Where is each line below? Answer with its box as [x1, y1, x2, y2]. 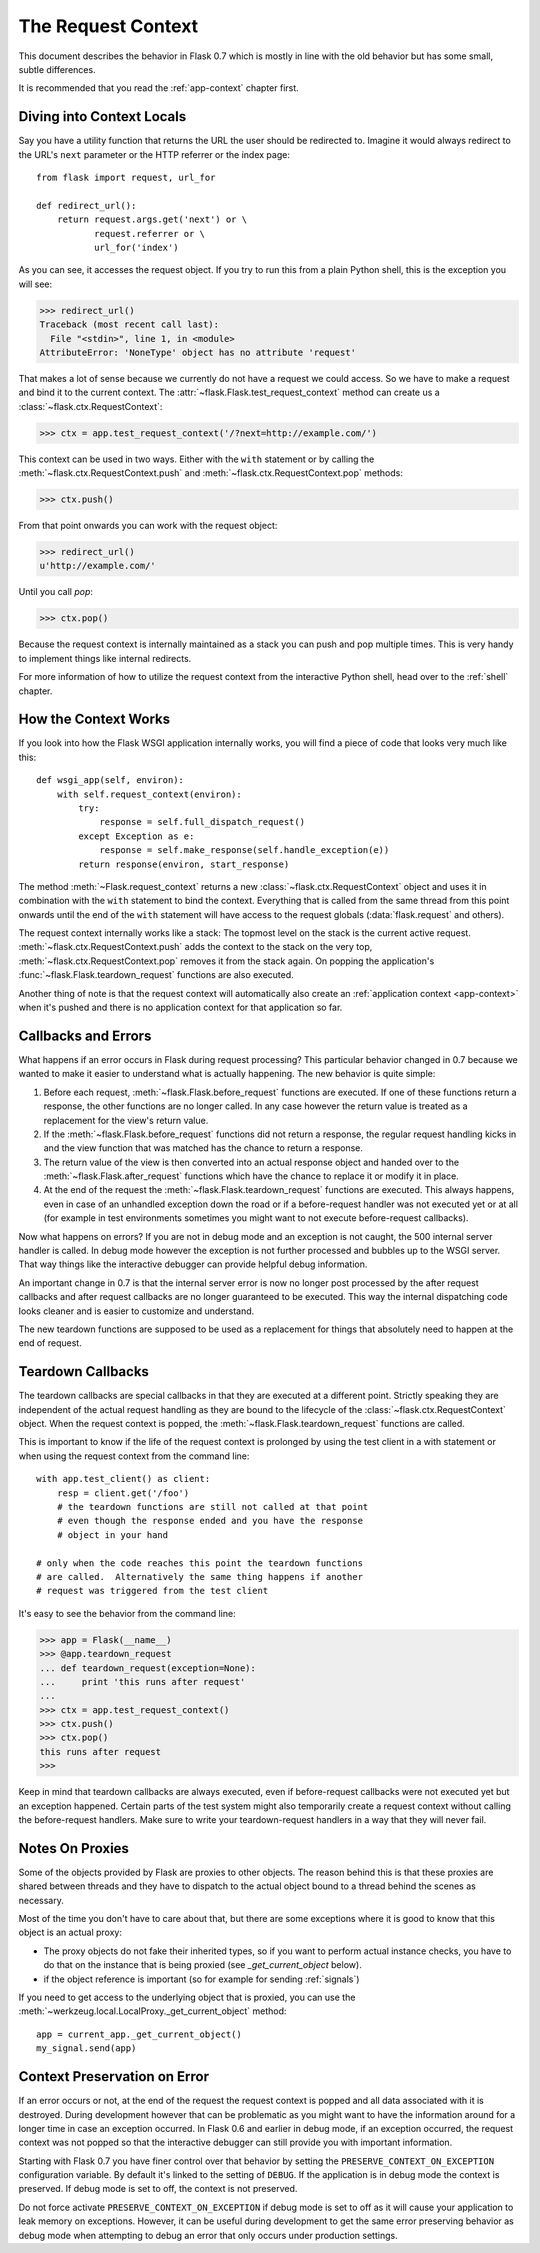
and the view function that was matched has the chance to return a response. [43, 1142, 364, 1154]
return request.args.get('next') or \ [56, 214, 248, 225]
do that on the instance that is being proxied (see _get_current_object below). [43, 1959, 362, 1971]
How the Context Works [18, 711, 171, 728]
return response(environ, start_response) [78, 858, 290, 870]
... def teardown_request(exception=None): [39, 1662, 257, 1674]
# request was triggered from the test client [36, 1585, 269, 1597]
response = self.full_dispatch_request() [99, 816, 305, 828]
